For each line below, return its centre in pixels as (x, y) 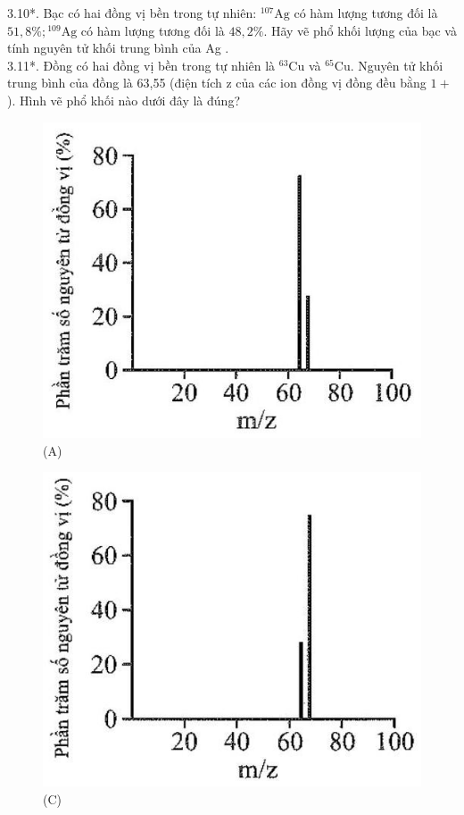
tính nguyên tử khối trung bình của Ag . (118, 48)
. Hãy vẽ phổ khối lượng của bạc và (360, 30)
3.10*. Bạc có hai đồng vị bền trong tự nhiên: (132, 13)
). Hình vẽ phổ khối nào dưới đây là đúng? (124, 100)
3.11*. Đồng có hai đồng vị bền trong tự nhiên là (141, 65)
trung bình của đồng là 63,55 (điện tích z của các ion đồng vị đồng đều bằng (217, 83)
